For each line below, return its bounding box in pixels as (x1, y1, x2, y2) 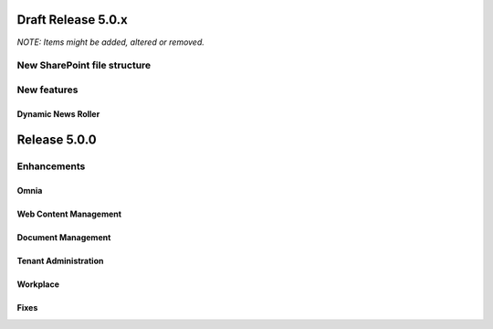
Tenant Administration (16, 256, 104, 267)
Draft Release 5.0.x (16, 12, 128, 27)
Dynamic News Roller (16, 108, 100, 119)
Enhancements (16, 160, 86, 173)
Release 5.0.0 (16, 133, 97, 148)
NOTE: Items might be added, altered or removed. (16, 37, 205, 48)
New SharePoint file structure (16, 59, 152, 72)
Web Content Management (16, 208, 122, 219)
